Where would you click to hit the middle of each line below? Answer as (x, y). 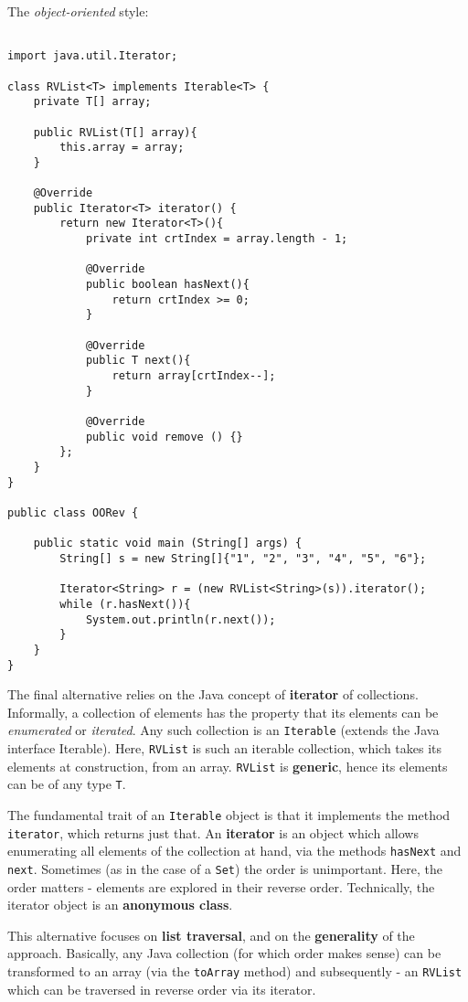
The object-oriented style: (78, 11)
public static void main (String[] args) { (168, 544)
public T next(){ (138, 361)
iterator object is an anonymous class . (120, 905)
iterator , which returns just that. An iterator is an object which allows (213, 832)
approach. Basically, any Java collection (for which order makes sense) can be (224, 953)
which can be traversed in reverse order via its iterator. (162, 989)
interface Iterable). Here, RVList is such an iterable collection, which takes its (225, 748)
